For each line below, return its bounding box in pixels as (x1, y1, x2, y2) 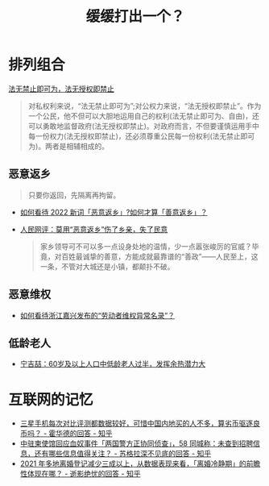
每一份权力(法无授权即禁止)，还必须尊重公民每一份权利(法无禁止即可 (27, 131, 255, 141)
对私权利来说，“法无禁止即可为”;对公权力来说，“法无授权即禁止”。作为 (27, 101, 262, 110)
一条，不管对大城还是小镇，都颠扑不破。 (39, 261, 175, 271)
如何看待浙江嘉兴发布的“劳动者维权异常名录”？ (19, 310, 176, 320)
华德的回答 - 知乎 (56, 429, 113, 438)
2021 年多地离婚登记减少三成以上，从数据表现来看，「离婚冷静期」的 (19, 459, 247, 468)
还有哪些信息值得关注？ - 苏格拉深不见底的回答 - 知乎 (34, 449, 212, 459)
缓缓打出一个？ (85, 7, 185, 26)
